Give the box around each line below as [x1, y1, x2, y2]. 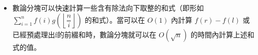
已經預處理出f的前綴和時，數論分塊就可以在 [12, 29, 157, 39]
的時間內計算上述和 [190, 29, 254, 39]
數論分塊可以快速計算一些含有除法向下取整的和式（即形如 [12, 3, 204, 13]
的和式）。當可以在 [84, 14, 145, 25]
